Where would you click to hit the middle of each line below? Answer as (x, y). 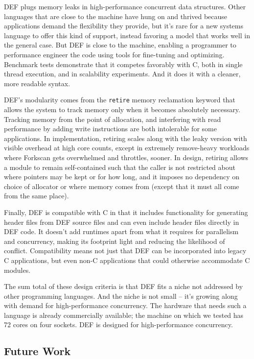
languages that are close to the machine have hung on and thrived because (116, 16)
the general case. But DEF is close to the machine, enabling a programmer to (120, 45)
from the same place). (36, 196)
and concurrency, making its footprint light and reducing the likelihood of (115, 241)
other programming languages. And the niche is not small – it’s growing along (121, 296)
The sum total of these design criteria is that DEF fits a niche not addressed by (124, 286)
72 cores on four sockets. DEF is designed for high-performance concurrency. (118, 324)
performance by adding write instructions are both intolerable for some (110, 129)
